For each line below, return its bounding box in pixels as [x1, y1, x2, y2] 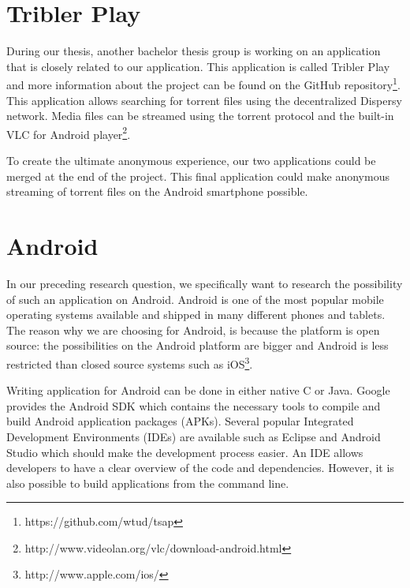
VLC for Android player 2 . [6, 123, 131, 142]
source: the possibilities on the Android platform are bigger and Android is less [6, 337, 389, 354]
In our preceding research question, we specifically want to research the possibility [6, 275, 403, 291]
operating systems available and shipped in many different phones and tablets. [6, 306, 386, 323]
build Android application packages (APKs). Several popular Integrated [6, 413, 354, 429]
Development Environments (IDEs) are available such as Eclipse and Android [6, 428, 381, 444]
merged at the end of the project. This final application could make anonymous [6, 167, 389, 184]
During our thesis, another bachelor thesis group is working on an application [6, 43, 381, 59]
